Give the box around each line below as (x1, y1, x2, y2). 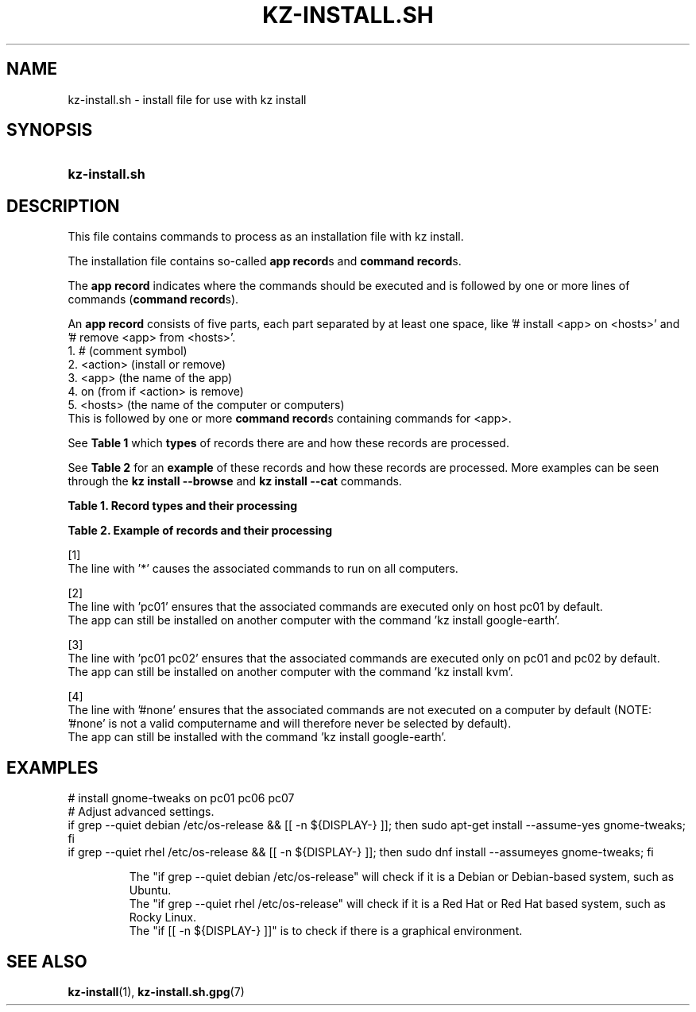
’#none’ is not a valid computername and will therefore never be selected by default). (68, 717, 512, 731)
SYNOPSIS (6, 120, 93, 141)
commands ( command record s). (68, 292, 239, 307)
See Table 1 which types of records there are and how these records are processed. (68, 436, 509, 450)
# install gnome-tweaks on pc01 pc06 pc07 (68, 791, 295, 805)
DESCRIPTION (6, 195, 120, 216)
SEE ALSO (6, 951, 87, 971)
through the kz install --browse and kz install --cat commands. (68, 474, 402, 489)
